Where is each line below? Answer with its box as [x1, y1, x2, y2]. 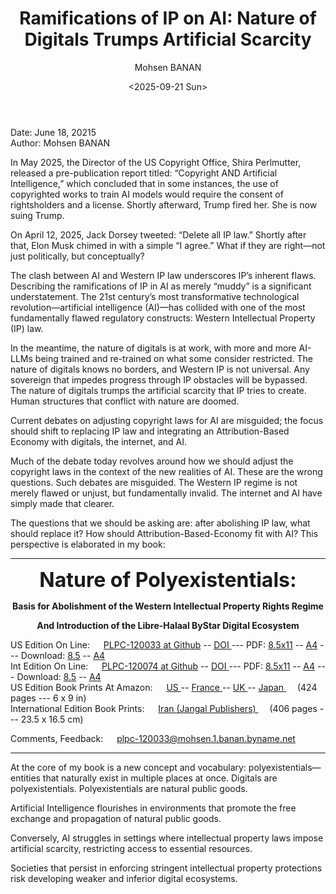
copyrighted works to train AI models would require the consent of [10, 188, 284, 200]
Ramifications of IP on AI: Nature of [19, 7, 317, 30]
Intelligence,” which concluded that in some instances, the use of [10, 177, 279, 189]
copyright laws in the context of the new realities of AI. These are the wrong [10, 465, 323, 477]
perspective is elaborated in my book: [10, 538, 166, 550]
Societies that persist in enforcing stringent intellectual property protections [10, 862, 323, 874]
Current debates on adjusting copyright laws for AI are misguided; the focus [10, 414, 324, 426]
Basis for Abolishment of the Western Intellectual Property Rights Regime [12, 600, 324, 612]
